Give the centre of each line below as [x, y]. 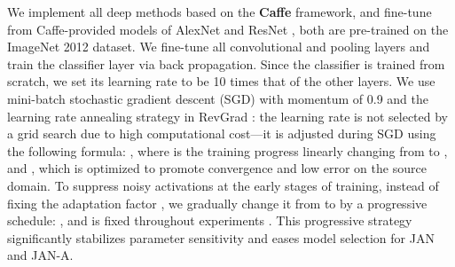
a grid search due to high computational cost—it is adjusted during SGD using [222, 133]
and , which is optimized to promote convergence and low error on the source [217, 168]
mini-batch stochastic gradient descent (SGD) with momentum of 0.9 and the [218, 98]
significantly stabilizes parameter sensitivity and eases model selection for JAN [221, 237]
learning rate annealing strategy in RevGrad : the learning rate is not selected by [227, 116]
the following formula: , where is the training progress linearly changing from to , [227, 150]
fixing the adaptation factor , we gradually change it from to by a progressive [217, 203]
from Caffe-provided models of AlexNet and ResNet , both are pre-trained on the [228, 29]
